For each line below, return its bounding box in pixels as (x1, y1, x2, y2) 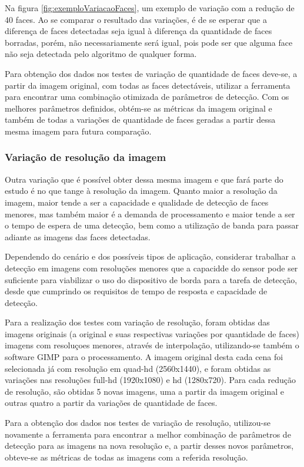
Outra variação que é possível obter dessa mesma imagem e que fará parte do (5, 173, 283, 185)
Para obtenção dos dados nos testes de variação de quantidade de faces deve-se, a (5, 67, 298, 79)
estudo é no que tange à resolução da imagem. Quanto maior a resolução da (5, 184, 278, 197)
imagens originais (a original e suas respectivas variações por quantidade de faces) (5, 327, 299, 340)
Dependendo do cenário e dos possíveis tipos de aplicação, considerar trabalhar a (5, 250, 296, 263)
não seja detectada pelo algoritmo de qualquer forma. (5, 48, 197, 60)
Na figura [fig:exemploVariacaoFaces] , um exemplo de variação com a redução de (5, 2, 295, 14)
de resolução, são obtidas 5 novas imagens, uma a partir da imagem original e (5, 385, 284, 397)
